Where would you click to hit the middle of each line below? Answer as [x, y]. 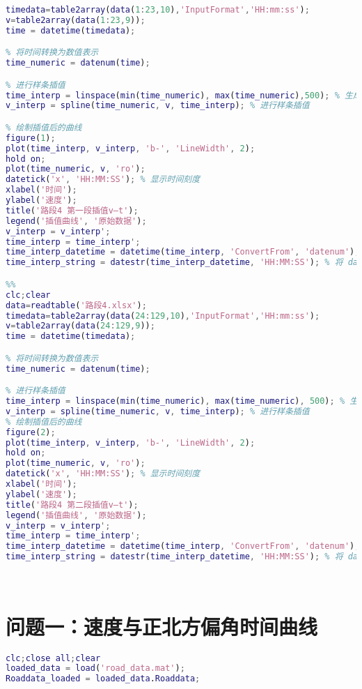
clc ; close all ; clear [53, 658]
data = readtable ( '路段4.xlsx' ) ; [76, 305]
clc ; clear [28, 295]
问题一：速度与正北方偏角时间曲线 [162, 626]
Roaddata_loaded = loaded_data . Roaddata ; [103, 679]
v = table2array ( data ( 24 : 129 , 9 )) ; [80, 326]
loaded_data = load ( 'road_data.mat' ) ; [95, 668]
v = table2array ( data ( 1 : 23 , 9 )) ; [76, 20]
